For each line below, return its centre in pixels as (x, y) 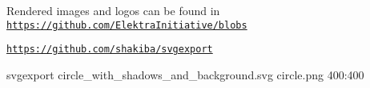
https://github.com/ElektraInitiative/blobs (127, 25)
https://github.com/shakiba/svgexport (110, 50)
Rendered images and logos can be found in (113, 10)
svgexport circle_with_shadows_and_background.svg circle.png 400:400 (185, 74)
